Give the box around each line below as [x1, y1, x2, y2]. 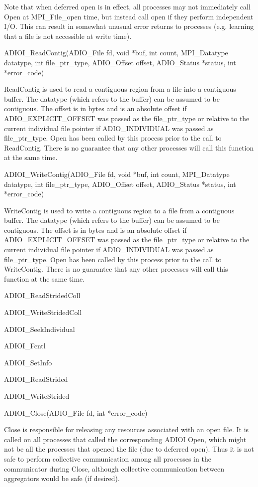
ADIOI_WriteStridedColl [4, 307, 82, 318]
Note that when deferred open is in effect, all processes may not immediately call [4, 1, 251, 11]
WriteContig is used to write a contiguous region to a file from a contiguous [4, 205, 235, 215]
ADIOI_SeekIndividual [4, 324, 75, 334]
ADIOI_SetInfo [4, 357, 52, 367]
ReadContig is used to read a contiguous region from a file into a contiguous [4, 84, 236, 94]
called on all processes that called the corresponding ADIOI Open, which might [4, 434, 247, 444]
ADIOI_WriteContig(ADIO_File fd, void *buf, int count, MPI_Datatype [4, 168, 230, 179]
